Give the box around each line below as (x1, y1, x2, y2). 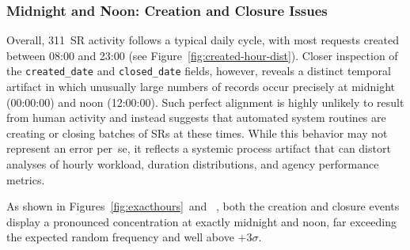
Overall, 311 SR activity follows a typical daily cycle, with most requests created (6, 32, 400, 48)
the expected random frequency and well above (6, 229, 234, 245)
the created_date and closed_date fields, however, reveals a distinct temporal (6, 62, 391, 79)
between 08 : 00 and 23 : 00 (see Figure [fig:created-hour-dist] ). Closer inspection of (6, 47, 398, 63)
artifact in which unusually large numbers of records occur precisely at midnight (6, 78, 395, 95)
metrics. (6, 171, 45, 187)
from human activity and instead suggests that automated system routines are (6, 109, 386, 126)
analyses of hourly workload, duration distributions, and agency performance (6, 156, 379, 172)
